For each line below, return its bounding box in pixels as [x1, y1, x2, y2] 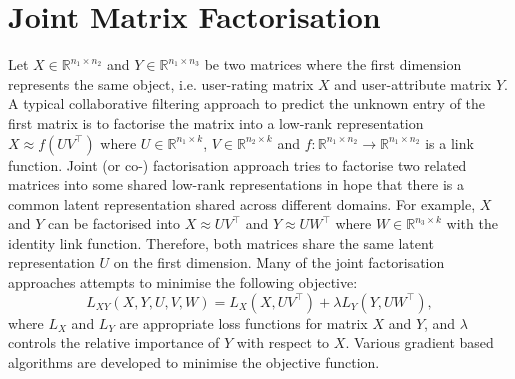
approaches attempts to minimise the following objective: [8, 272, 358, 293]
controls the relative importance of [8, 332, 220, 353]
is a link [425, 132, 474, 153]
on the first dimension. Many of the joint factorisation [113, 252, 445, 273]
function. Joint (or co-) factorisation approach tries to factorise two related [8, 154, 467, 175]
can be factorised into [48, 213, 180, 234]
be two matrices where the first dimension [204, 54, 462, 75]
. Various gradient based [345, 332, 494, 353]
